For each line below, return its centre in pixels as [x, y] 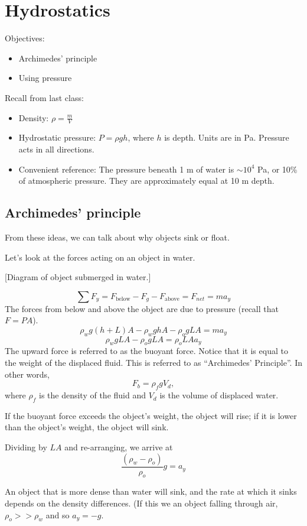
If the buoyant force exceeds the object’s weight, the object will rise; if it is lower [151, 415]
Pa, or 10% [277, 169]
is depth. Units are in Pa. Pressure [227, 137]
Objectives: [25, 38]
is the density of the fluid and [92, 395]
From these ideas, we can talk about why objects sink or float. [117, 237]
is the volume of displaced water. [219, 395]
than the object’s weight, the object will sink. [87, 427]
